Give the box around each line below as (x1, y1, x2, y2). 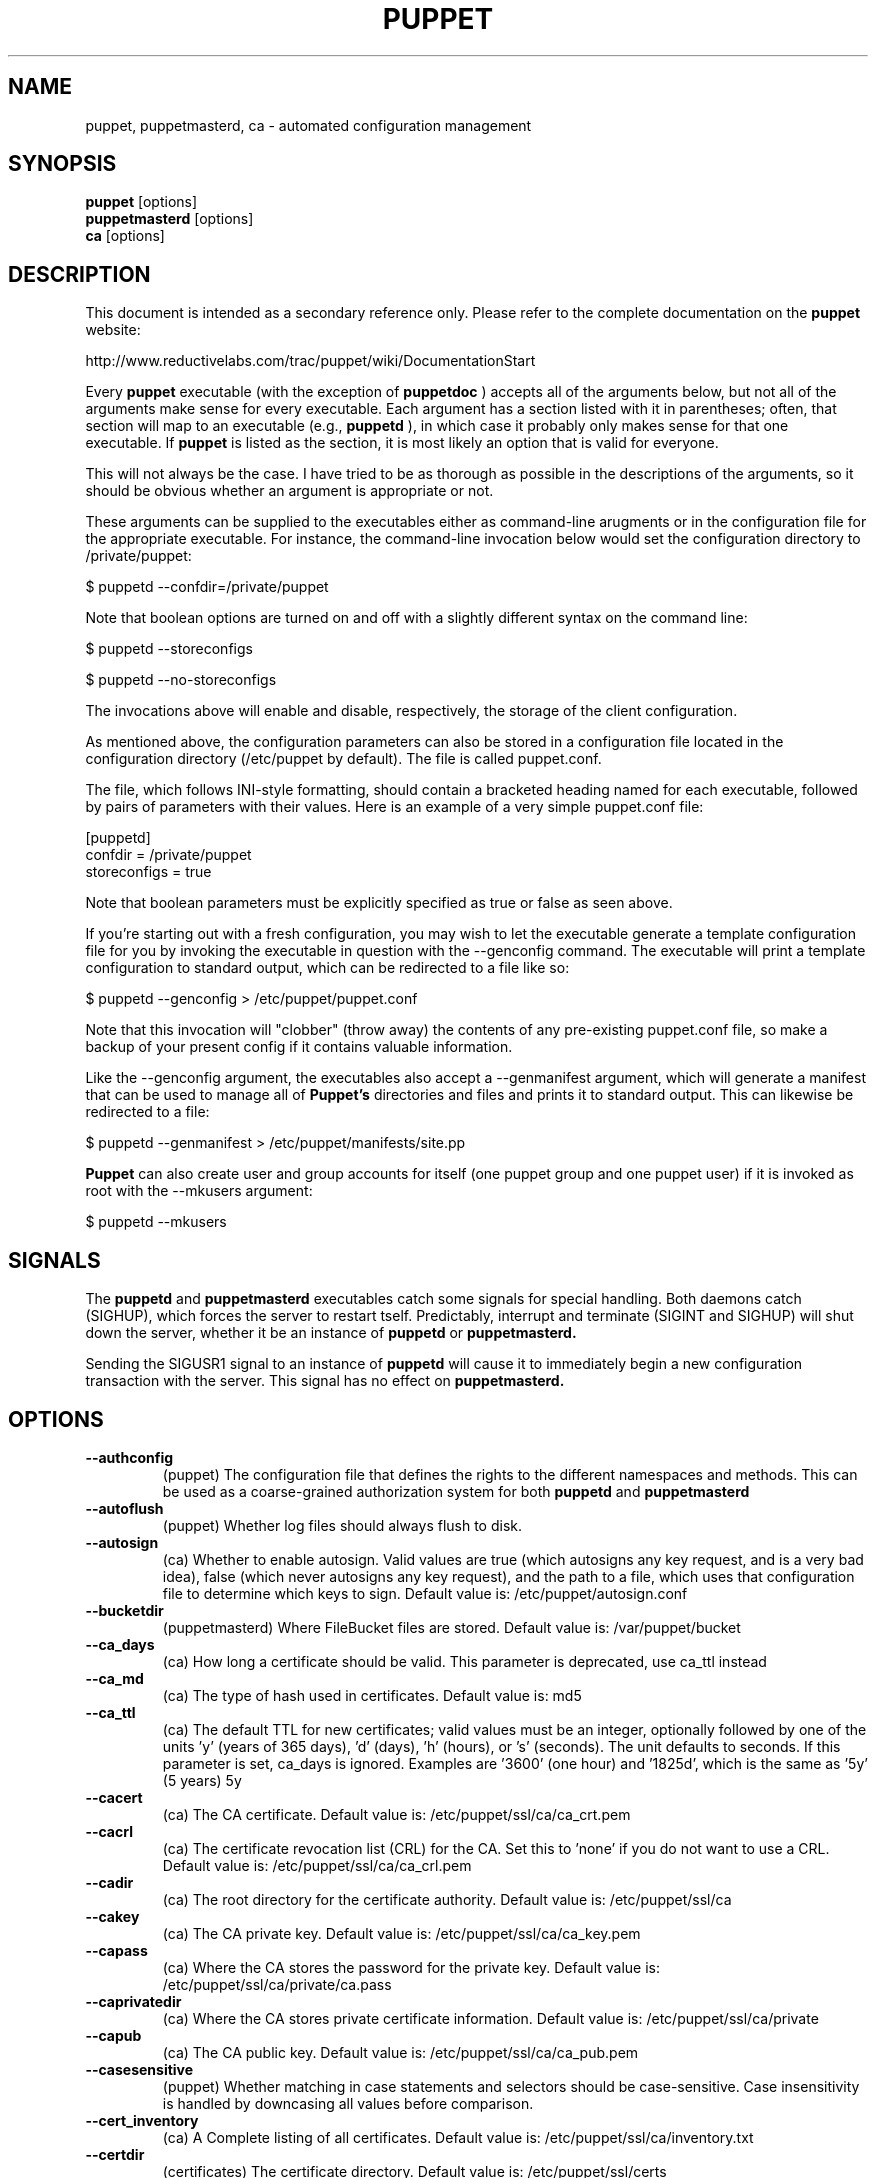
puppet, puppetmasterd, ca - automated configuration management (85, 116, 532, 134)
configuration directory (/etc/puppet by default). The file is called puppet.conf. (85, 750, 602, 768)
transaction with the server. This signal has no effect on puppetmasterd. (85, 1372, 565, 1390)
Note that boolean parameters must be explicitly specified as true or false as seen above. (85, 894, 673, 912)
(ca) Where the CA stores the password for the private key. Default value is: (162, 1958, 660, 1976)
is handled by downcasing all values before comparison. (162, 2094, 534, 2112)
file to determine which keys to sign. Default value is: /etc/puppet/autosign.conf (162, 1584, 688, 1602)
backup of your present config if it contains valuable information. (85, 1038, 513, 1056)
